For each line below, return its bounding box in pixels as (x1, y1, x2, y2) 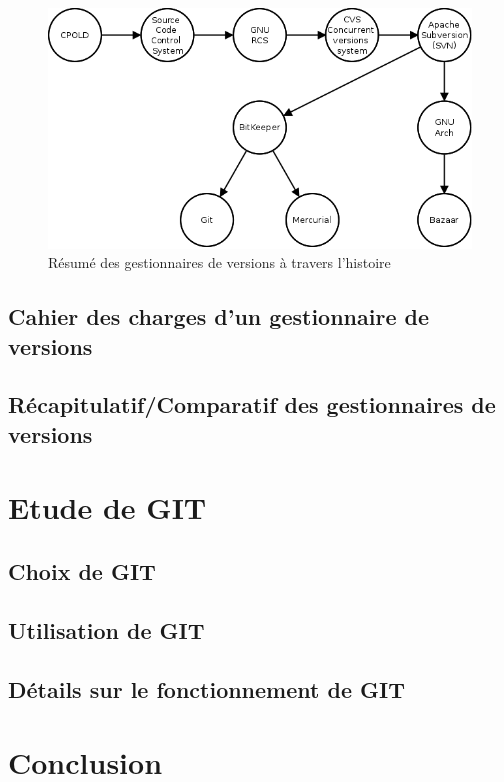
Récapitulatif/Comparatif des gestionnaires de (8, 389, 496, 420)
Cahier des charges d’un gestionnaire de (8, 301, 429, 332)
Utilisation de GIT (8, 614, 205, 645)
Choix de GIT (8, 555, 156, 586)
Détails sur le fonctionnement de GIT (8, 673, 405, 704)
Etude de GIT (8, 487, 207, 528)
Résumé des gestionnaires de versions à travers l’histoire (48, 252, 391, 273)
